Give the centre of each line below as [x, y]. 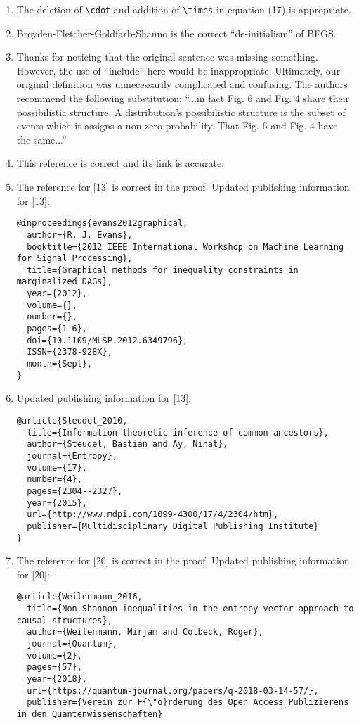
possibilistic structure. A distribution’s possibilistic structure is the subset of [181, 112]
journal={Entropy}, [72, 456]
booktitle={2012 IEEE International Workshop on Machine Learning [185, 247]
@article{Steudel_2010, [72, 420]
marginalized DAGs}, [64, 282]
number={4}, [54, 480]
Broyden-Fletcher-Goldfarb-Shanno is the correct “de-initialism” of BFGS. [176, 33]
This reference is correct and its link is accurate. [120, 163]
